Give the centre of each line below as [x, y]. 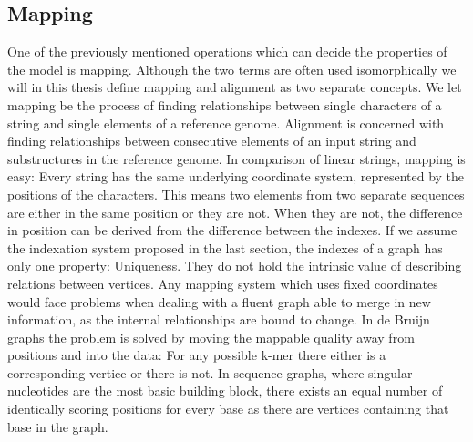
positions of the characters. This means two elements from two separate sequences [236, 194]
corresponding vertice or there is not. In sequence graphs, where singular [210, 372]
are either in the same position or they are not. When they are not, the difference [235, 212]
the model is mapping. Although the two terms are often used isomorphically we [232, 69]
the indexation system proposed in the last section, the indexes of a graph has [225, 247]
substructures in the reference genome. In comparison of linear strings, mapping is [236, 158]
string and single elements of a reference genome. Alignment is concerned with [226, 123]
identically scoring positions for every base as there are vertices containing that [228, 409]
